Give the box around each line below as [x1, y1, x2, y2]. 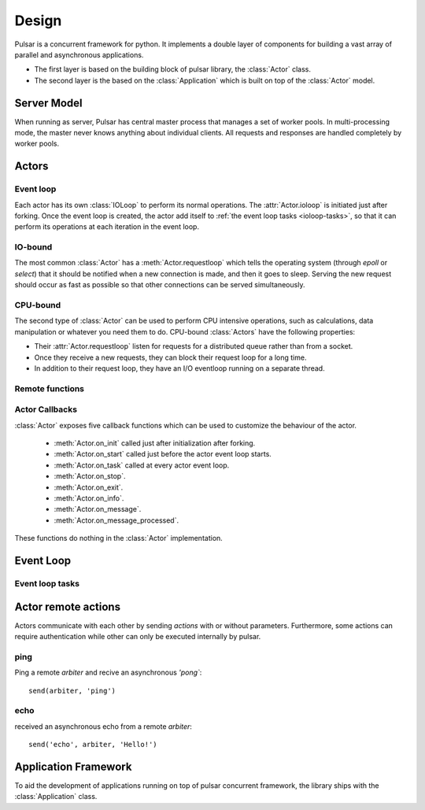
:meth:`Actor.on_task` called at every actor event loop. [54, 460, 230, 470]
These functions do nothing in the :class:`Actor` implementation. [14, 534, 224, 543]
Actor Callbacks [14, 404, 78, 415]
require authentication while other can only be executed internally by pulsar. [14, 632, 261, 642]
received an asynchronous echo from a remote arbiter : [14, 721, 193, 731]
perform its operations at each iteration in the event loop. [14, 222, 200, 231]
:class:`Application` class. [14, 792, 98, 801]
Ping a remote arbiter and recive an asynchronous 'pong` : [14, 668, 202, 677]
